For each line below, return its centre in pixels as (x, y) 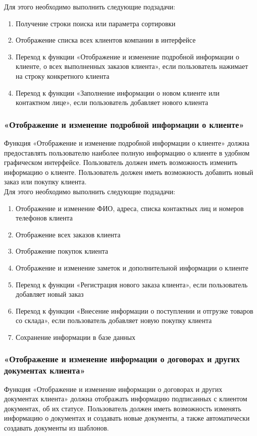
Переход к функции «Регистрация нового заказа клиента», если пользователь (131, 284)
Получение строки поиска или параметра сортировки (96, 23)
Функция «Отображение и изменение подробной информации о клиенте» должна (127, 142)
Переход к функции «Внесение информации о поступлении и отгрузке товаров (134, 310)
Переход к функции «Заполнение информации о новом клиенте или (118, 92)
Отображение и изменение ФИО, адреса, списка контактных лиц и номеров (130, 208)
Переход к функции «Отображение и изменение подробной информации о (127, 56)
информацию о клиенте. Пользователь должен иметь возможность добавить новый (129, 172)
